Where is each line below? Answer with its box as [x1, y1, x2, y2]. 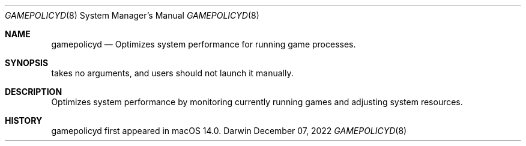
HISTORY [5, 115, 43, 126]
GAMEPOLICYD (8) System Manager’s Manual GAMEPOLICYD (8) [5, 10, 259, 20]
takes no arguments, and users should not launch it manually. [51, 68, 294, 78]
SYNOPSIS [5, 58, 49, 68]
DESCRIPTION [5, 87, 62, 97]
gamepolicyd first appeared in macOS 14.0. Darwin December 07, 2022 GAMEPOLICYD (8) [51, 126, 407, 136]
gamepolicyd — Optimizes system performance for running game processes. [51, 39, 356, 49]
